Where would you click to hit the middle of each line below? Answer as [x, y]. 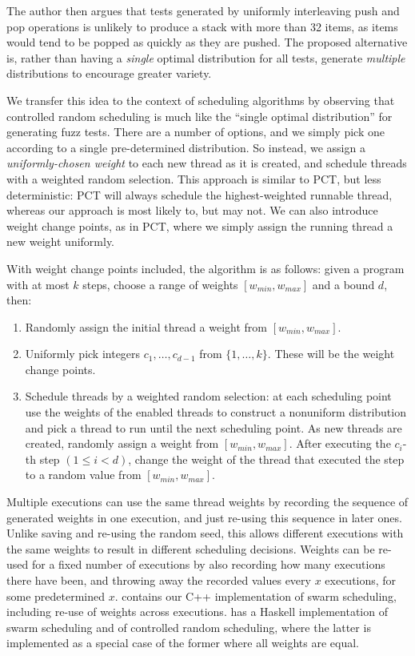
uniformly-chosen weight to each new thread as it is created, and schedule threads [207, 163]
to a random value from [83, 475]
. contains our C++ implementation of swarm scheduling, [255, 596]
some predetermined [56, 596]
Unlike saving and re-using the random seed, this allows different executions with [205, 533]
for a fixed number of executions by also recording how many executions [208, 564]
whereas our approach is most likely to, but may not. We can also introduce [192, 210]
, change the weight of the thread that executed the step [266, 459]
